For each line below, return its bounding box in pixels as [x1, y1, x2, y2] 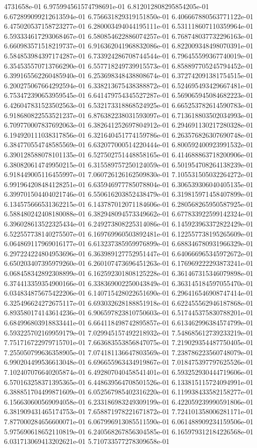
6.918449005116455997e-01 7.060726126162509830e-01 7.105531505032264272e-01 [4, 169, 253, 180]
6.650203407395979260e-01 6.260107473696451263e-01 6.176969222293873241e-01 [4, 258, 253, 268]
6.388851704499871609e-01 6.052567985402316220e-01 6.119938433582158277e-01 [4, 386, 253, 397]
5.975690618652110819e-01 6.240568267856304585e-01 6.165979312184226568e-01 [4, 426, 253, 436]
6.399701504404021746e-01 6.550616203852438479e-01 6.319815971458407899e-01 [4, 189, 253, 199]
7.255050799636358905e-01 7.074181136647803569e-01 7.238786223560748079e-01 [4, 347, 253, 357]
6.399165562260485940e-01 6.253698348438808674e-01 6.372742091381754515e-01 [4, 70, 253, 81]
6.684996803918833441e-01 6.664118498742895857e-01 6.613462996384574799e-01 [4, 317, 253, 327]
